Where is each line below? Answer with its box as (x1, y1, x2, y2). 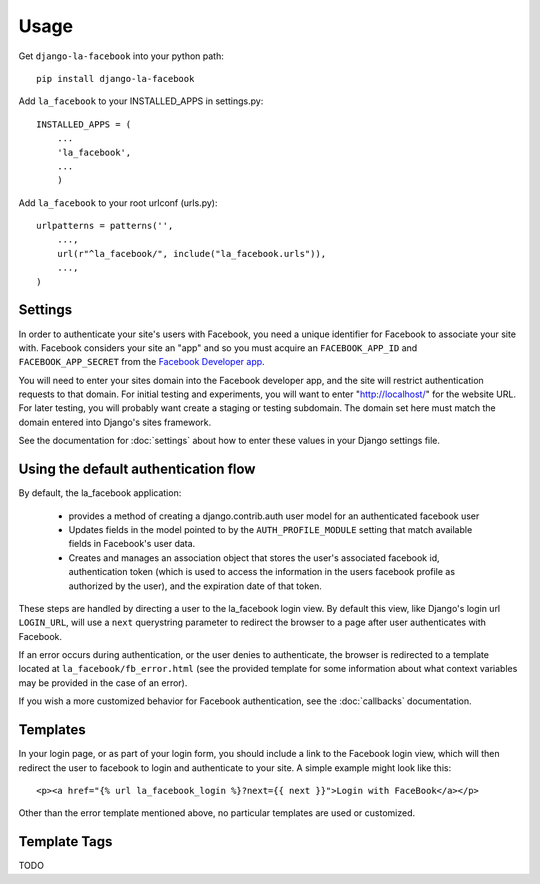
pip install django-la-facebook (36, 73, 195, 84)
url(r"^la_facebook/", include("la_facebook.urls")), (56, 248, 327, 259)
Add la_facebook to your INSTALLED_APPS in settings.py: (18, 95, 264, 107)
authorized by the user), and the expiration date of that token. (68, 580, 322, 592)
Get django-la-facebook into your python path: (18, 50, 224, 62)
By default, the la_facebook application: (18, 487, 182, 499)
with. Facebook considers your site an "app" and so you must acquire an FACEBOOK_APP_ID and (18, 341, 418, 354)
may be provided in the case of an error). (18, 676, 188, 689)
